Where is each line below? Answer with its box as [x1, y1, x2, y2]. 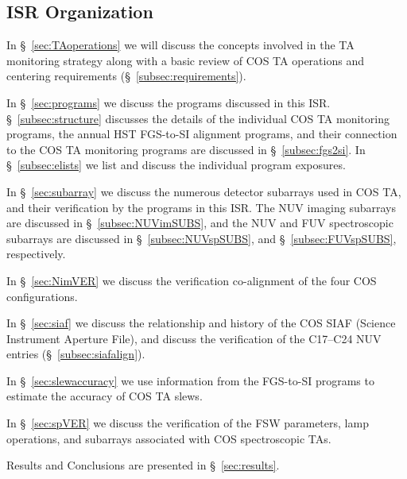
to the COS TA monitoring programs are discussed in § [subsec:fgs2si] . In [6, 141, 366, 157]
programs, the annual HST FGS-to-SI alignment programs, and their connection [6, 126, 397, 142]
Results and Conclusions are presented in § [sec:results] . [6, 457, 280, 473]
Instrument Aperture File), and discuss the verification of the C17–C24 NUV [6, 330, 382, 346]
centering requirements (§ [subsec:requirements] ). [6, 68, 246, 84]
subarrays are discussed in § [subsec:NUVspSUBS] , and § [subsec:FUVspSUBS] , [6, 230, 397, 246]
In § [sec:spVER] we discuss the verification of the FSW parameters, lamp [6, 415, 369, 431]
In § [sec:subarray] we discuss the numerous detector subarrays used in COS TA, [6, 183, 401, 199]
